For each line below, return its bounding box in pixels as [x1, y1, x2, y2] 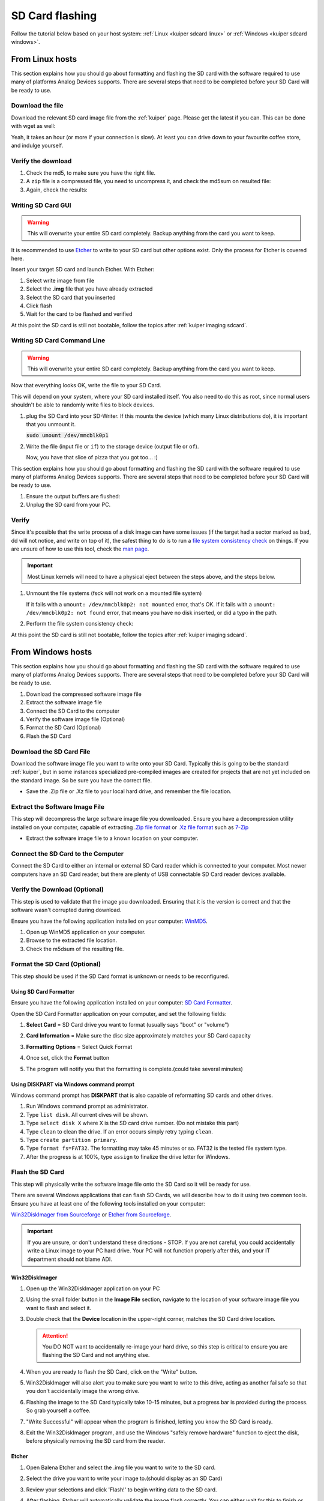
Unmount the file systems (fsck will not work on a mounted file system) [26, 590, 202, 597]
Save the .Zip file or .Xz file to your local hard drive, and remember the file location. [26, 788, 232, 795]
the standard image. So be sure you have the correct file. [11, 776, 152, 784]
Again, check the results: [26, 186, 88, 193]
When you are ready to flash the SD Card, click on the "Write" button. [26, 1368, 197, 1375]
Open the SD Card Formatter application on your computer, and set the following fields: [11, 1010, 227, 1017]
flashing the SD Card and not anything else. [42, 1352, 150, 1359]
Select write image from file [26, 277, 95, 284]
